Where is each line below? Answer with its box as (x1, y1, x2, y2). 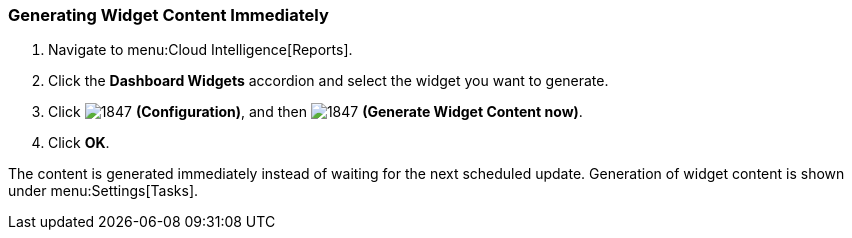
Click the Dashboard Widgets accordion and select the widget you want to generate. (48, 72, 609, 90)
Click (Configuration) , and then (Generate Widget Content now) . (48, 103, 583, 121)
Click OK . (48, 134, 110, 152)
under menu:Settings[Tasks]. (8, 182, 199, 200)
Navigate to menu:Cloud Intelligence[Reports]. (48, 41, 353, 59)
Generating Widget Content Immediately (8, 5, 329, 25)
